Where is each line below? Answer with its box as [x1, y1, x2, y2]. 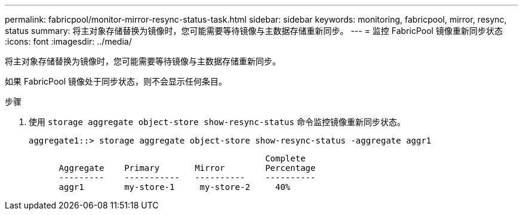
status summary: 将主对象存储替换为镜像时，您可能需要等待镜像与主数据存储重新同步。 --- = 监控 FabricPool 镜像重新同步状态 [5, 26, 503, 36]
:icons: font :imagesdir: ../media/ [5, 36, 132, 46]
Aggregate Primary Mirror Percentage [59, 163, 316, 173]
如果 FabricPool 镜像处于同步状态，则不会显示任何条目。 [5, 76, 227, 86]
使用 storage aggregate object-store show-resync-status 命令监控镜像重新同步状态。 [29, 117, 405, 127]
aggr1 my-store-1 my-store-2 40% [59, 182, 291, 192]
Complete [265, 154, 306, 163]
